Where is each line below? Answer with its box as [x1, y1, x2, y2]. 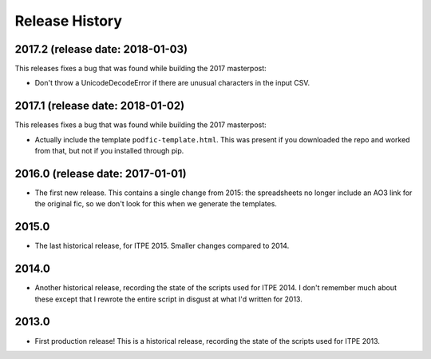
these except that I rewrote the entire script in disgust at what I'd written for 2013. [34, 294, 302, 304]
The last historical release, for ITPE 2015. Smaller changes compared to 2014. [34, 241, 290, 251]
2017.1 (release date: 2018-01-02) [14, 99, 185, 113]
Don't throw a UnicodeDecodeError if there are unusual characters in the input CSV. [34, 78, 310, 88]
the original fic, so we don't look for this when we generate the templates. [34, 199, 277, 209]
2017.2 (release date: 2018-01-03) [14, 42, 188, 56]
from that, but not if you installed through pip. [34, 146, 184, 156]
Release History [14, 12, 123, 30]
